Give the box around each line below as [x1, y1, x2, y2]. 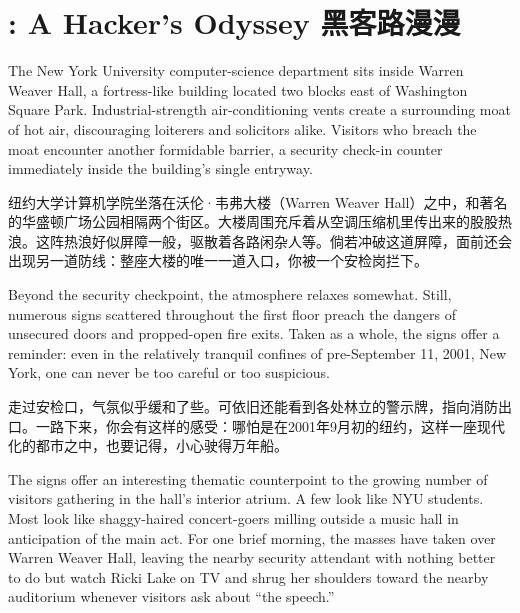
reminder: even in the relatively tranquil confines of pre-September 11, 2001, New [8, 342, 507, 363]
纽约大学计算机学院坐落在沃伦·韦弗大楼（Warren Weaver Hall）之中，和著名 [8, 191, 508, 212]
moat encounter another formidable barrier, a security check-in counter [8, 138, 443, 159]
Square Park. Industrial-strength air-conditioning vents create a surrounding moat [8, 99, 511, 120]
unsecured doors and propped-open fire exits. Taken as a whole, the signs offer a [8, 323, 500, 344]
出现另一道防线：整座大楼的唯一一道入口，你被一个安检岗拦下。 [8, 250, 428, 271]
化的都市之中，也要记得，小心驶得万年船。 [8, 435, 288, 456]
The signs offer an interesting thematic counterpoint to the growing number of [8, 468, 488, 489]
